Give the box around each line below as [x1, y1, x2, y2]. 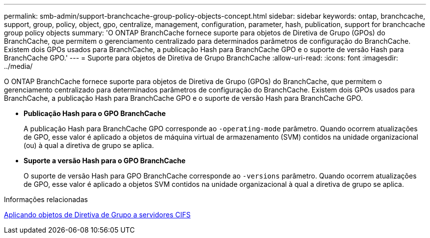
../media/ [4, 62, 33, 70]
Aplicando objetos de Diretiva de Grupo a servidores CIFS [4, 210, 191, 219]
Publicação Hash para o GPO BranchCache [24, 109, 166, 118]
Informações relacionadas [4, 195, 88, 204]
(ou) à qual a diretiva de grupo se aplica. [24, 141, 154, 149]
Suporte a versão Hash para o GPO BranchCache [24, 156, 186, 165]
